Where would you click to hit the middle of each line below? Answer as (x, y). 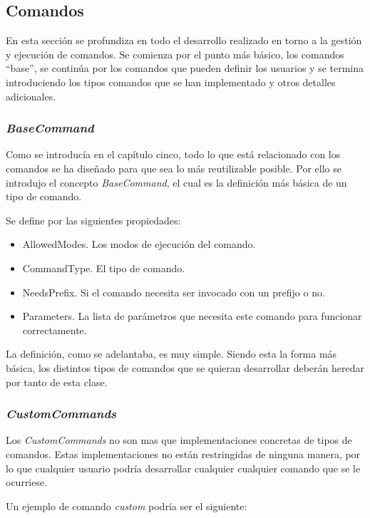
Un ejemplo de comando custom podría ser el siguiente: (127, 506)
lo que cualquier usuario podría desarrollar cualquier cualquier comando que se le (183, 468)
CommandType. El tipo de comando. (104, 268)
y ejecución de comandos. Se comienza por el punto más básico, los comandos (175, 54)
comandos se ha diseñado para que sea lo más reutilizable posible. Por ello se (174, 168)
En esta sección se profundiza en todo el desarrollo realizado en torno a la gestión (184, 40)
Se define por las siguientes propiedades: (93, 220)
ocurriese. (27, 482)
